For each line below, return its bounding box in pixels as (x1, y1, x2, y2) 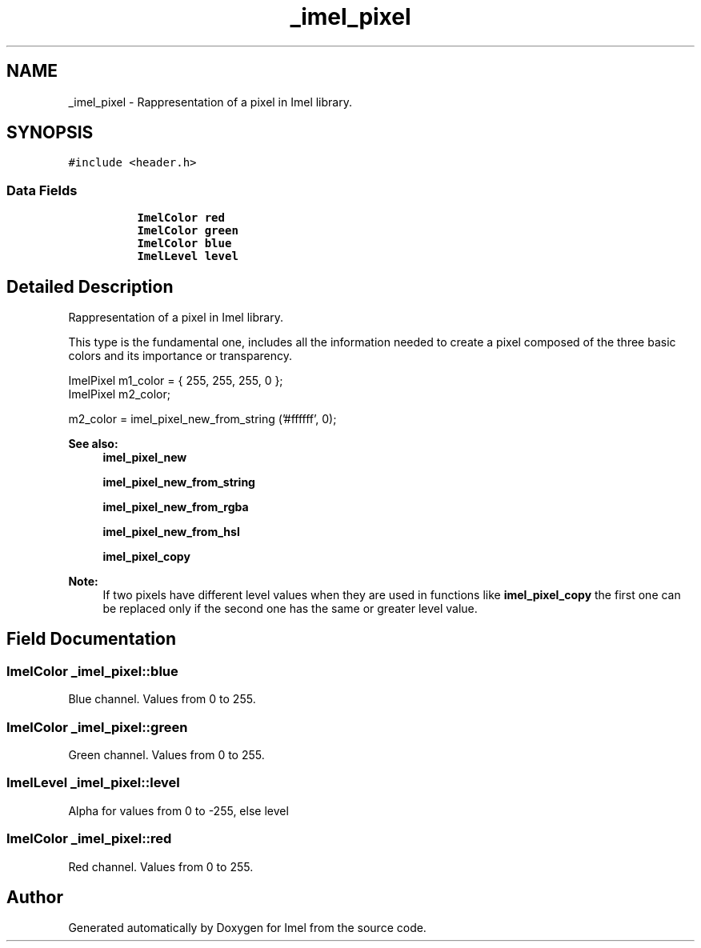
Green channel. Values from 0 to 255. (68, 748, 265, 762)
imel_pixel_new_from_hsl (102, 525, 240, 539)
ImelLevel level (137, 250, 238, 263)
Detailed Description (6, 276, 174, 297)
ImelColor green (137, 224, 238, 238)
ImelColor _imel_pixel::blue (6, 662, 178, 679)
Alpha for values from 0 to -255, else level (68, 803, 289, 818)
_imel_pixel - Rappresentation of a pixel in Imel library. (68, 94, 352, 109)
